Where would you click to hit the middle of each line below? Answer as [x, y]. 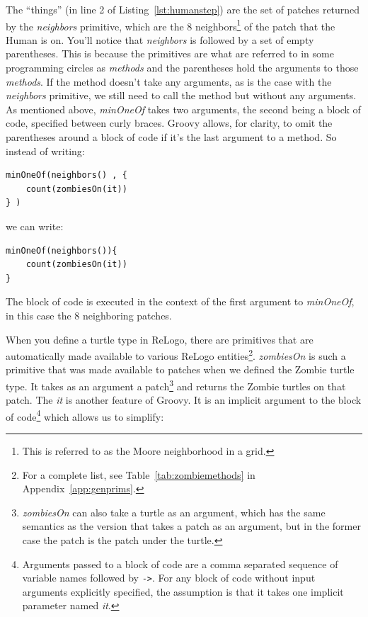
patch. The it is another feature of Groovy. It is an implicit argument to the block [184, 400]
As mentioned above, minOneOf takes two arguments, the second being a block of [183, 109]
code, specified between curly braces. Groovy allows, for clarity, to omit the [169, 123]
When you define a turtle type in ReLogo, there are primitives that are [160, 339]
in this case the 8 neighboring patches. [89, 315]
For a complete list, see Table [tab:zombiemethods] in [139, 474]
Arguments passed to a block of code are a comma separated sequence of [180, 564]
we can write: [35, 226]
